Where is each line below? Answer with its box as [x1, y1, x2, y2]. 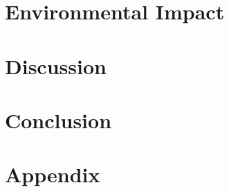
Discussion [5, 51, 107, 80]
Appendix [5, 160, 100, 189]
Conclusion [5, 105, 112, 134]
